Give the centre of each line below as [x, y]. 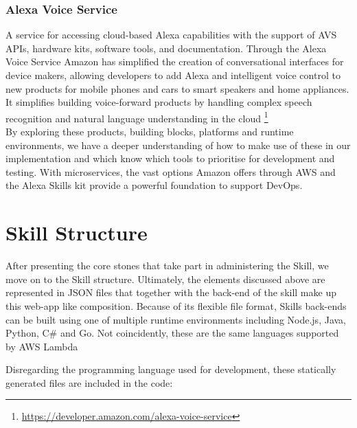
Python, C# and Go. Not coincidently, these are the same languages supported [172, 333]
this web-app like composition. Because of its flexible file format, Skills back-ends [176, 305]
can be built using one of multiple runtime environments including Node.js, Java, [176, 319]
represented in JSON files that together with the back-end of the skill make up [171, 292]
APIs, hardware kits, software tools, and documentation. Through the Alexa [166, 48]
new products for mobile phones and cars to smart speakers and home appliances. [177, 88]
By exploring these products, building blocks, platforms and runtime [150, 132]
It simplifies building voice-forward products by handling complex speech [159, 102]
